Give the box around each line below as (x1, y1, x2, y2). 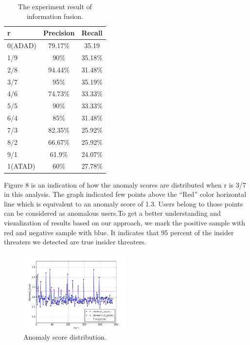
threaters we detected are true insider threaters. (4, 237, 146, 247)
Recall (81, 28, 103, 38)
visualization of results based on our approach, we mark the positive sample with (4, 217, 246, 227)
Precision (43, 28, 75, 38)
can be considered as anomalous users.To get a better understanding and (4, 208, 221, 218)
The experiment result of (18, 1, 92, 11)
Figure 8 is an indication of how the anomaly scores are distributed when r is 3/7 (4, 179, 246, 190)
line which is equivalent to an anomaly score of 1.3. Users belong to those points (4, 198, 243, 208)
